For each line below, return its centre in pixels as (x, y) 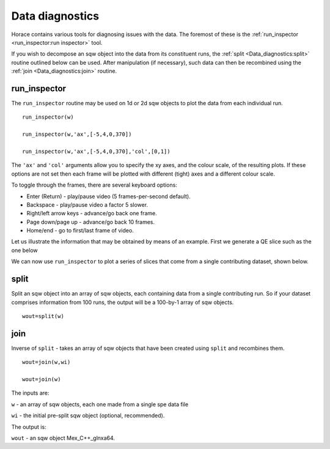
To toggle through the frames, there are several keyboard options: (94, 185)
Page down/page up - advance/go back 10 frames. (91, 222)
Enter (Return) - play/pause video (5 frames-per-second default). (108, 196)
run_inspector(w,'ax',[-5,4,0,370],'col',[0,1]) (96, 151)
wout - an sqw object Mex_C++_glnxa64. (63, 438)
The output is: (29, 427)
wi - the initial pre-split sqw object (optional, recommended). (88, 415)
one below (24, 250)
